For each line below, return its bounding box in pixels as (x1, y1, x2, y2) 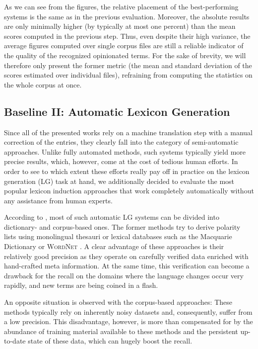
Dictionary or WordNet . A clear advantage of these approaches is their (4, 241, 224, 252)
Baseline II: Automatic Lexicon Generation (4, 103, 230, 119)
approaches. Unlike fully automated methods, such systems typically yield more (4, 146, 246, 157)
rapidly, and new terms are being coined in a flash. (4, 280, 158, 290)
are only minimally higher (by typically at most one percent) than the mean (4, 21, 236, 31)
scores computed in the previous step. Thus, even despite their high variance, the (4, 30, 251, 41)
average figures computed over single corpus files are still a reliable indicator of (4, 40, 244, 51)
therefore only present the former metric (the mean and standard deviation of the (4, 60, 252, 70)
